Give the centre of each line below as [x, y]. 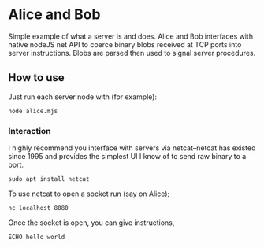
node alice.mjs [33, 111]
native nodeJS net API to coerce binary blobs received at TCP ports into [125, 44]
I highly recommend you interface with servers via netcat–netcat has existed [132, 148]
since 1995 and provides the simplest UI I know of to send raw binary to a [127, 157]
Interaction [30, 131]
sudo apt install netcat [49, 179]
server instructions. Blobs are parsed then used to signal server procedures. [132, 53]
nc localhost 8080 [38, 208]
